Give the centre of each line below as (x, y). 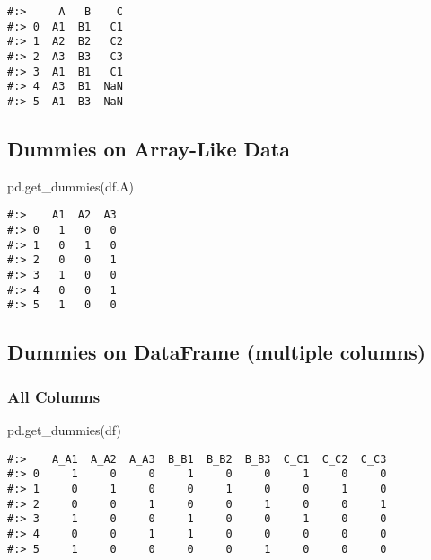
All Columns (54, 396)
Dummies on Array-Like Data (149, 148)
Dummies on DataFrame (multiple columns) (217, 352)
